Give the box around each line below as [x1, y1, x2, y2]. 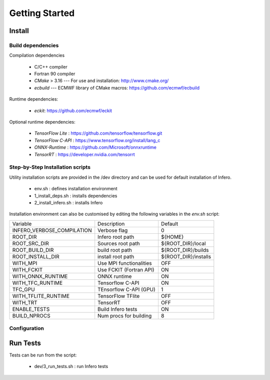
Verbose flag [97, 227, 128, 234]
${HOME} [160, 233, 184, 240]
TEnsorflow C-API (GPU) [97, 286, 155, 293]
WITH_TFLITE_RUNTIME [12, 292, 70, 299]
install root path [97, 253, 134, 260]
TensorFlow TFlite [97, 292, 140, 299]
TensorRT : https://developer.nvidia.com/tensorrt [34, 151, 135, 157]
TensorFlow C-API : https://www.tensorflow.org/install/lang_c [34, 137, 160, 143]
